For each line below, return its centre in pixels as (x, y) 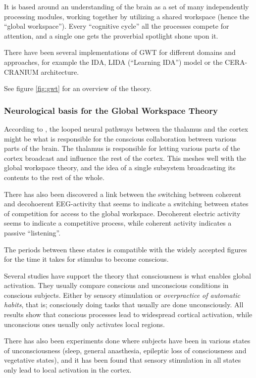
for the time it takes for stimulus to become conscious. (86, 259)
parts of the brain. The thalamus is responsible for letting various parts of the (122, 148)
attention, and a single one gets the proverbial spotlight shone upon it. (111, 35)
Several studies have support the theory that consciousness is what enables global (128, 275)
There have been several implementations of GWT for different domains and (120, 52)
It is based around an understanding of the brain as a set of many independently (127, 6)
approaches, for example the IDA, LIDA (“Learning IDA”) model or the (113, 62)
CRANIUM (21, 71)
